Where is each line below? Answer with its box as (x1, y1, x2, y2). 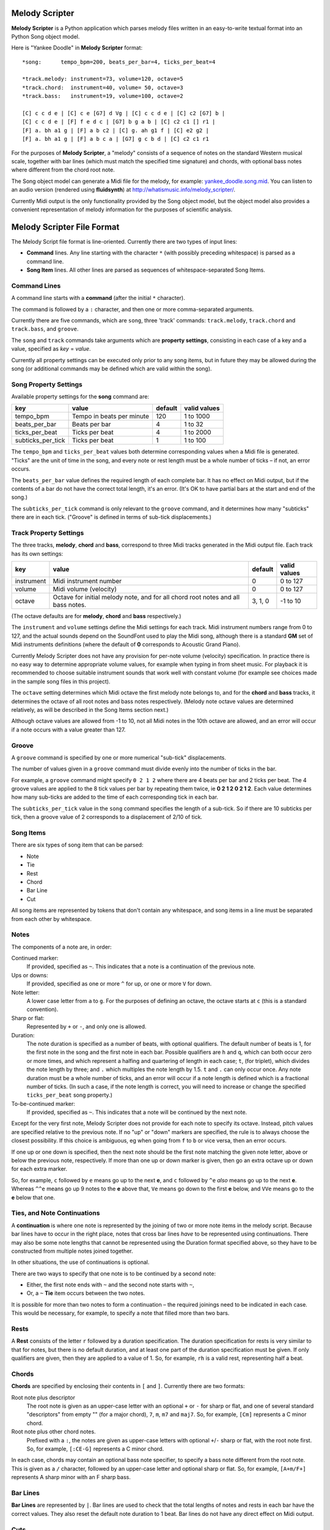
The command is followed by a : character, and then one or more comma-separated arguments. (11, 305, 254, 313)
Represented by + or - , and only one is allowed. (26, 1023, 147, 1031)
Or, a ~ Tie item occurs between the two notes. (26, 1289, 145, 1297)
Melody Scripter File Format (11, 222, 120, 232)
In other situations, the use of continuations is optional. (11, 1258, 150, 1266)
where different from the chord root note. (11, 166, 116, 174)
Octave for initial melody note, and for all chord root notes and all (53, 593, 240, 602)
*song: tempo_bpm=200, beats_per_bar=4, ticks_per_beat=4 (22, 58, 216, 65)
